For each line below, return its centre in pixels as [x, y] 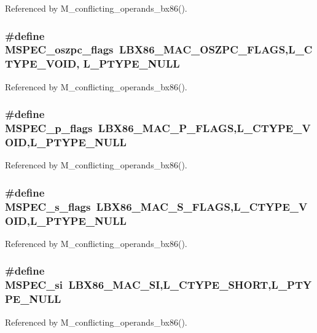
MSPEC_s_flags [48, 206]
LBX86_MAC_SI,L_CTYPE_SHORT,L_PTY [190, 285]
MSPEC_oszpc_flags [59, 49]
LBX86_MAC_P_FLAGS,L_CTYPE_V [204, 128]
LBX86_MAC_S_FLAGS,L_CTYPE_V [202, 206]
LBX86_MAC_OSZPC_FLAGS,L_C [216, 49]
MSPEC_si [34, 285]
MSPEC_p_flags [49, 128]
